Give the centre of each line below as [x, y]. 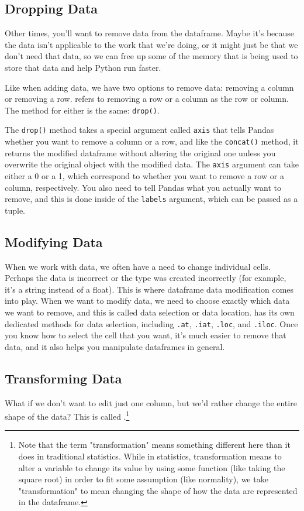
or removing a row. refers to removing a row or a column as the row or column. [147, 99]
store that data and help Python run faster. [83, 67]
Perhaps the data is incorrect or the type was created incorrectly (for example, [146, 278]
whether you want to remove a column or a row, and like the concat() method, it [152, 141]
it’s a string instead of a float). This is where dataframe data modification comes [149, 289]
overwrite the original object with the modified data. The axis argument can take [152, 164]
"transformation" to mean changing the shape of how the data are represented [158, 490]
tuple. [15, 210]
